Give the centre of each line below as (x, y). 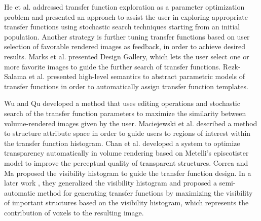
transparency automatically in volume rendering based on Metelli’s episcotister (126, 153)
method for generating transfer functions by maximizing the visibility (145, 192)
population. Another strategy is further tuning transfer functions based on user (127, 36)
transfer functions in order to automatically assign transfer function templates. (126, 86)
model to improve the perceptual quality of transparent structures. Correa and (126, 162)
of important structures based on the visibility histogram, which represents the (126, 202)
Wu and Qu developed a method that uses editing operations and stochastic (122, 103)
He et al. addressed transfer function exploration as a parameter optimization (124, 7)
